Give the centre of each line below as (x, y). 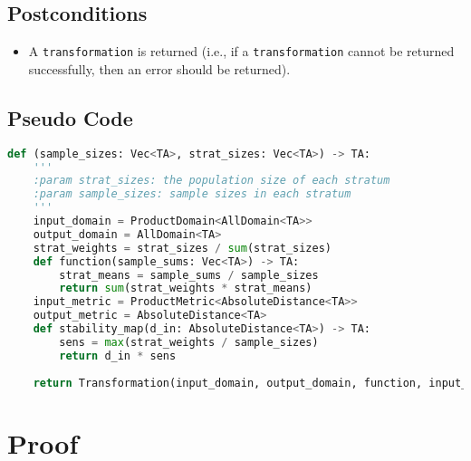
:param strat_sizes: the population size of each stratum (211, 181)
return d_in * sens (118, 355)
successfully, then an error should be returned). (159, 68)
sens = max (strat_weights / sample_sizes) (189, 342)
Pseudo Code (70, 117)
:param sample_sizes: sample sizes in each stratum (192, 194)
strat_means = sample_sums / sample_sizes (189, 275)
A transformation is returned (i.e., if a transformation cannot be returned (241, 51)
